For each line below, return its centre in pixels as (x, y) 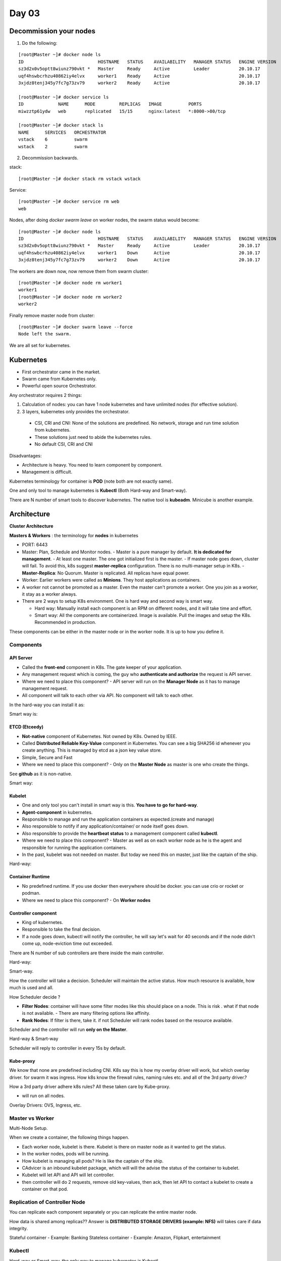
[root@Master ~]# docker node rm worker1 (70, 283)
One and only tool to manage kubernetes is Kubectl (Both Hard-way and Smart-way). (98, 491)
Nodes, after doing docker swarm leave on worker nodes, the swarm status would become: (104, 220)
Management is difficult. (47, 472)
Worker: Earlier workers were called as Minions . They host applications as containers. (111, 580)
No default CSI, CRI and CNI (64, 444)
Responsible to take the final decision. (61, 929)
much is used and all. (32, 988)
